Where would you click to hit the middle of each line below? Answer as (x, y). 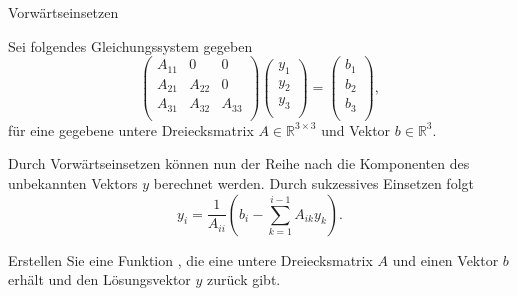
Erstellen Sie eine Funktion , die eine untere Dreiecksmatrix (190, 259)
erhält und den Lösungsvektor (99, 279)
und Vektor (356, 129)
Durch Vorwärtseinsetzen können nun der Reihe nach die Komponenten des (239, 163)
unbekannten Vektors (73, 182)
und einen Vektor (445, 259)
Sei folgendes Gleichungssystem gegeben (130, 45)
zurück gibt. (244, 279)
